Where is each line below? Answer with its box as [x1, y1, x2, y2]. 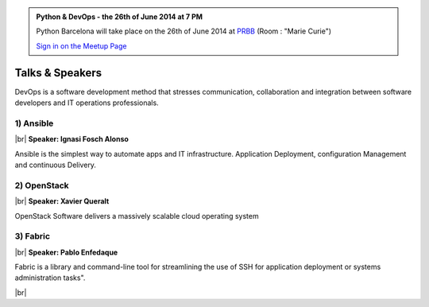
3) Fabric [14, 231, 51, 242]
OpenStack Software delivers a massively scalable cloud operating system [14, 211, 259, 220]
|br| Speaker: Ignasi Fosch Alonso [14, 134, 129, 144]
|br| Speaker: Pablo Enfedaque [14, 247, 118, 257]
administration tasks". [14, 273, 86, 282]
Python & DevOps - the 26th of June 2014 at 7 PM [36, 12, 203, 21]
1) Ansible [14, 118, 54, 129]
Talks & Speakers [14, 66, 102, 80]
